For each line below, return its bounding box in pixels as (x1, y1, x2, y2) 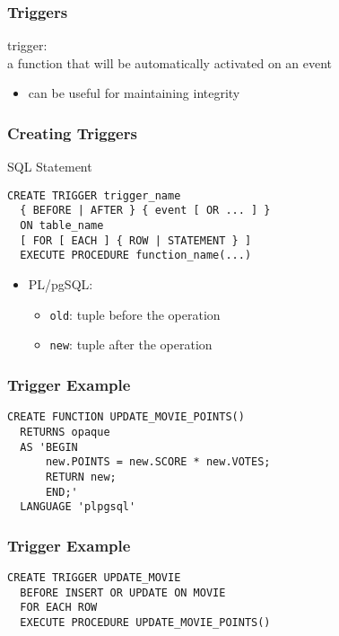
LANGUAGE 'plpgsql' (20, 500, 136, 514)
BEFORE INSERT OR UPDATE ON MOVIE (20, 586, 226, 599)
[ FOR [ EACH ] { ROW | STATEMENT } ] (20, 234, 252, 247)
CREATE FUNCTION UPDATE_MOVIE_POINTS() (7, 411, 245, 424)
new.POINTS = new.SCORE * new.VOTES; (45, 455, 271, 469)
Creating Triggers (7, 121, 137, 144)
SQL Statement (7, 157, 92, 176)
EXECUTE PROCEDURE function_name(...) (20, 249, 252, 262)
